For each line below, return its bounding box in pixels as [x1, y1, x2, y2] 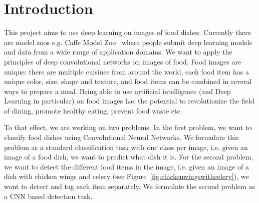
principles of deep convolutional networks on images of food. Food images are [4, 56, 241, 66]
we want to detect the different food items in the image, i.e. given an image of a [4, 161, 249, 171]
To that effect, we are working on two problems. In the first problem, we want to [4, 122, 252, 132]
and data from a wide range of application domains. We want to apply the [4, 46, 232, 57]
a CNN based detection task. [4, 190, 93, 201]
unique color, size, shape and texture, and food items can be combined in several [4, 76, 252, 86]
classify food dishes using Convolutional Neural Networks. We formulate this [4, 132, 239, 142]
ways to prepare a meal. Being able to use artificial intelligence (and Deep [4, 85, 231, 96]
